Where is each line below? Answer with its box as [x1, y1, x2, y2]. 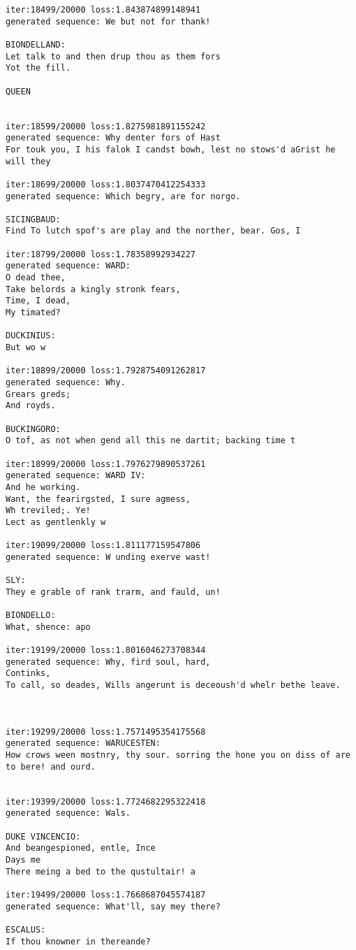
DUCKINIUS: [6, 331, 56, 341]
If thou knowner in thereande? [6, 936, 151, 947]
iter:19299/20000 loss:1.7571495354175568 [6, 726, 206, 737]
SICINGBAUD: [6, 214, 61, 224]
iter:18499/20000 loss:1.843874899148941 [6, 5, 201, 15]
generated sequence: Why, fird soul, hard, [6, 656, 211, 667]
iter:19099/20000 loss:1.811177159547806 [6, 540, 201, 551]
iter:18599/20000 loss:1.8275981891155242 [6, 121, 206, 131]
